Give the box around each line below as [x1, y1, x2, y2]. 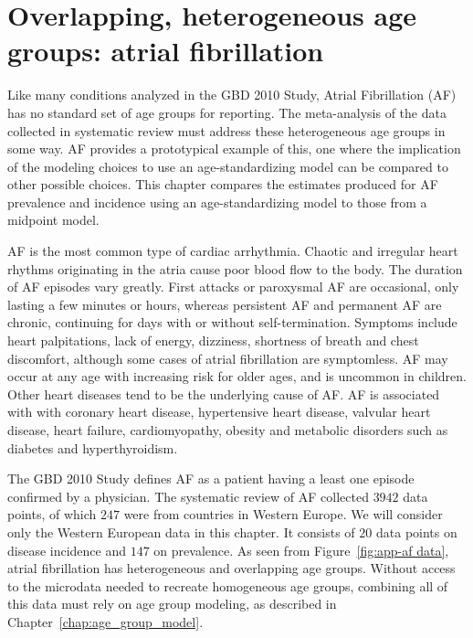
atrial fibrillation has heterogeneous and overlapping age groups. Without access [7, 558, 456, 578]
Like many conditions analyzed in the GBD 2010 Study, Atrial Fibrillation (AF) [7, 85, 457, 104]
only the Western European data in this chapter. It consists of [7, 522, 355, 541]
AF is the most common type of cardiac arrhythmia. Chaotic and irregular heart [7, 241, 458, 261]
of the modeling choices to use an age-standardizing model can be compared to [7, 156, 448, 175]
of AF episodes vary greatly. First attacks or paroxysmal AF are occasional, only [7, 277, 459, 296]
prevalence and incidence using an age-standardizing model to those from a [7, 192, 427, 211]
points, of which [7, 505, 97, 524]
